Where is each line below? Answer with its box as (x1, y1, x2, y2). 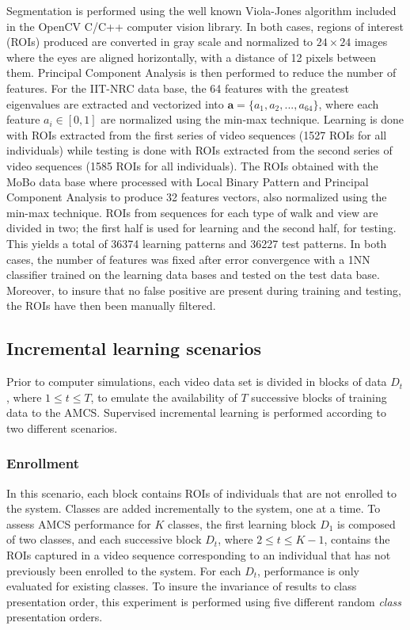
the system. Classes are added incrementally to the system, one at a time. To (6, 500, 381, 517)
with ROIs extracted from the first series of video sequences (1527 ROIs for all (6, 126, 387, 143)
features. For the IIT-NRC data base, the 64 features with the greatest (6, 79, 349, 96)
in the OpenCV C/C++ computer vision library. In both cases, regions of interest (6, 17, 404, 34)
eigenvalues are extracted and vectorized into (6, 95, 224, 112)
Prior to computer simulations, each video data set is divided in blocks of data (6, 373, 387, 390)
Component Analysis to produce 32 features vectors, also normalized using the (6, 189, 387, 205)
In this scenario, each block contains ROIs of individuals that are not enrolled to (6, 484, 397, 501)
